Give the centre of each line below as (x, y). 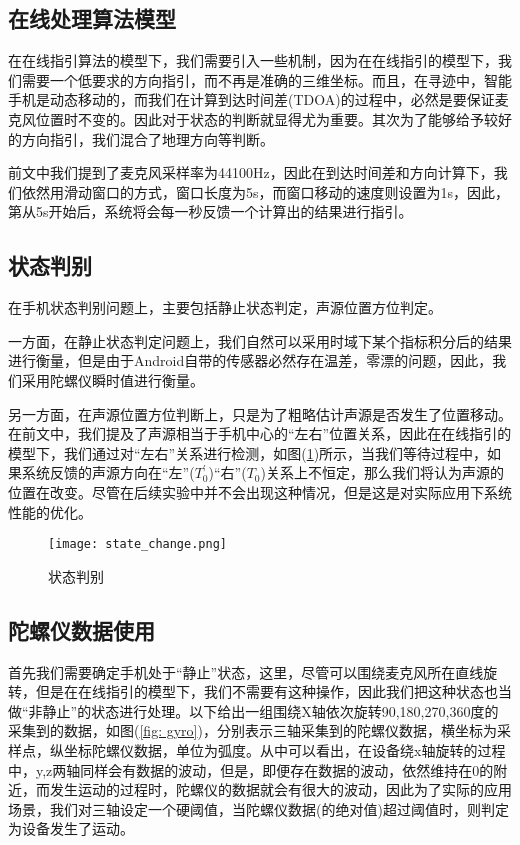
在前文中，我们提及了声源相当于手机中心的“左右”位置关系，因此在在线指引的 (260, 433)
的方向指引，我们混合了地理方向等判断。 (141, 138)
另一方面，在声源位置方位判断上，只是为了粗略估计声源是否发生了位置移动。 (260, 413)
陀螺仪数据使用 (81, 629)
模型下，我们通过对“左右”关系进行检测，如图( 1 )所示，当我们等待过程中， (248, 452)
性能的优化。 (50, 511)
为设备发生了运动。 (71, 828)
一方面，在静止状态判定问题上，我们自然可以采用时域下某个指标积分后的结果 (260, 340)
